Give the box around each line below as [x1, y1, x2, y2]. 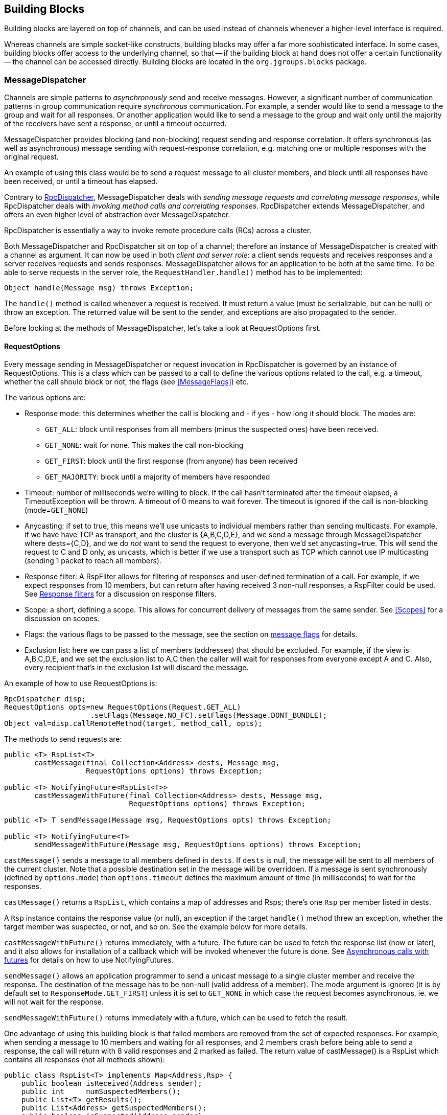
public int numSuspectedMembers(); [21, 1087, 181, 1096]
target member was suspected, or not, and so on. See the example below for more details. [4, 922, 308, 931]
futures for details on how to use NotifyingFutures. [4, 955, 174, 965]
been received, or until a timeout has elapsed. [4, 177, 158, 186]
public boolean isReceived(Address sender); [21, 1079, 202, 1088]
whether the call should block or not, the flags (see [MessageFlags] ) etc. [4, 377, 249, 386]
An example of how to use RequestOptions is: [4, 679, 157, 688]
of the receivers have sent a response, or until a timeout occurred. [4, 119, 227, 128]
